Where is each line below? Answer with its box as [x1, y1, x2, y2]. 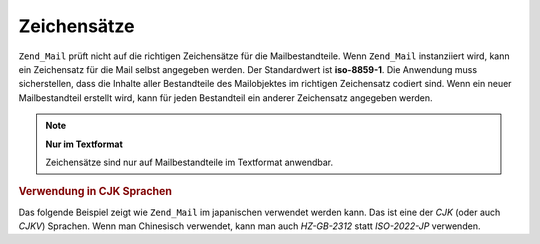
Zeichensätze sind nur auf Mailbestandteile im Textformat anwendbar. [45, 156, 334, 168]
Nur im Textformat [45, 138, 124, 150]
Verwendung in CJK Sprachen [18, 185, 172, 199]
